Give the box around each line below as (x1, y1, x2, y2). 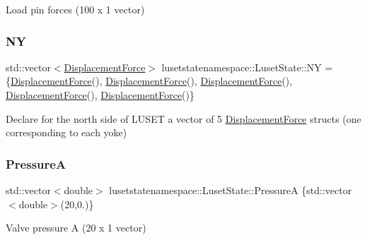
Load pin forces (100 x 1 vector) (6, 2, 145, 16)
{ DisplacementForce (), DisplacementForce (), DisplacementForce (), (6, 73, 293, 88)
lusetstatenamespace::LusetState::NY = (161, 59, 333, 74)
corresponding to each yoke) (6, 125, 127, 140)
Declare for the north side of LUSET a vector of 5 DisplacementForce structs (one (6, 111, 361, 126)
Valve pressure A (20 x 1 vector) (6, 220, 146, 235)
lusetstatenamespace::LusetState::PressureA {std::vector (109, 183, 352, 197)
